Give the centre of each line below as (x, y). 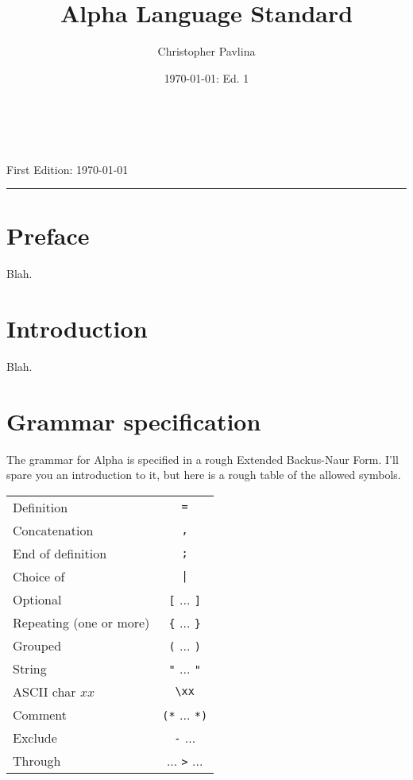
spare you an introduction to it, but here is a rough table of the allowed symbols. (204, 475)
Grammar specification (134, 421)
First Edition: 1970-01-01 (68, 169)
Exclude (35, 737)
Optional (37, 599)
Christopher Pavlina (206, 51)
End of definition (60, 553)
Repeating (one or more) (81, 622)
